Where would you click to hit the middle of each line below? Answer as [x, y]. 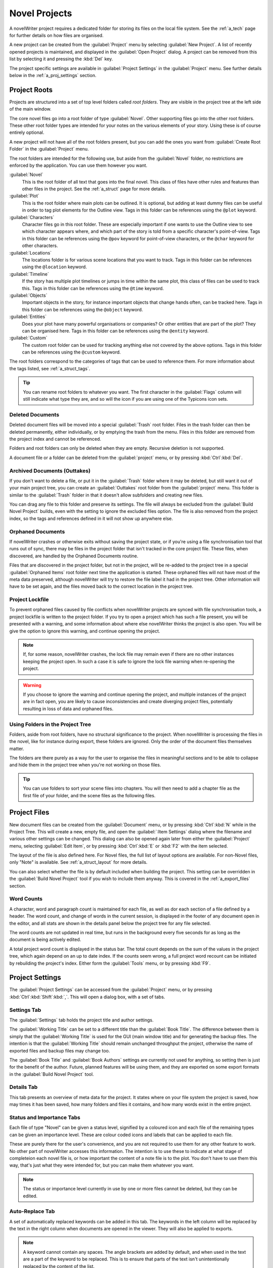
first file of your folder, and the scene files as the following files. [89, 795]
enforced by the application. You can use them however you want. [78, 165]
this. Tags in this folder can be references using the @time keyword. [93, 288]
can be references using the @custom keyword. [72, 352]
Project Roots [31, 90]
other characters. [40, 245]
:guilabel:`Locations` [31, 253]
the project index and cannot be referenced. [55, 439]
